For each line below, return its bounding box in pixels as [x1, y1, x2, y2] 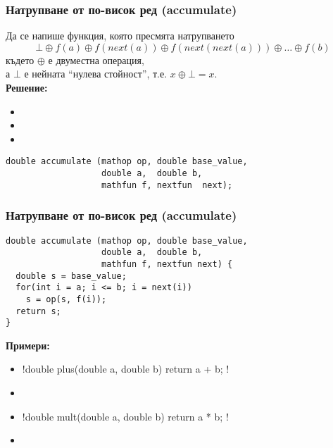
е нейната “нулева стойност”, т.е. [24, 66, 168, 81]
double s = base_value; [15, 270, 127, 281]
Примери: [6, 337, 50, 352]
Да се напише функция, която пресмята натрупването [6, 28, 234, 43]
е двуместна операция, [48, 52, 144, 67]
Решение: [6, 80, 48, 94]
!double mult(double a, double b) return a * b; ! [22, 409, 229, 423]
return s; [15, 306, 61, 316]
